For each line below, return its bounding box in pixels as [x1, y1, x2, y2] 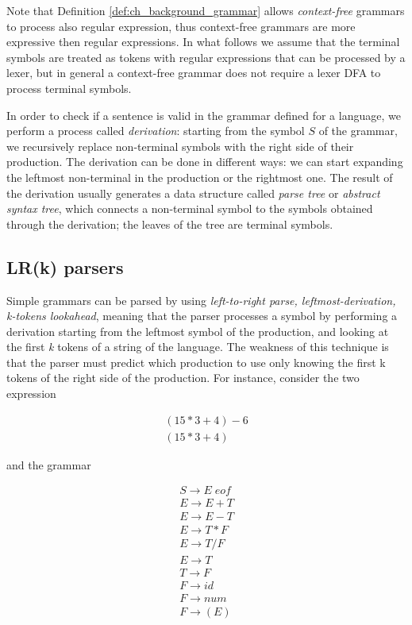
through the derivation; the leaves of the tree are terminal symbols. [6, 215, 333, 232]
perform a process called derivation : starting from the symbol [6, 122, 305, 139]
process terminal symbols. [6, 79, 132, 96]
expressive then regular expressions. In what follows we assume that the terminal [6, 33, 400, 50]
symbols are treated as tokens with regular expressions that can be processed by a [6, 48, 406, 65]
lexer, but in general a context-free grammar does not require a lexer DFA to [6, 64, 381, 81]
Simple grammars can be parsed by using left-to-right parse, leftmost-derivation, [6, 291, 396, 308]
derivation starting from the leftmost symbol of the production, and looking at [6, 322, 389, 339]
